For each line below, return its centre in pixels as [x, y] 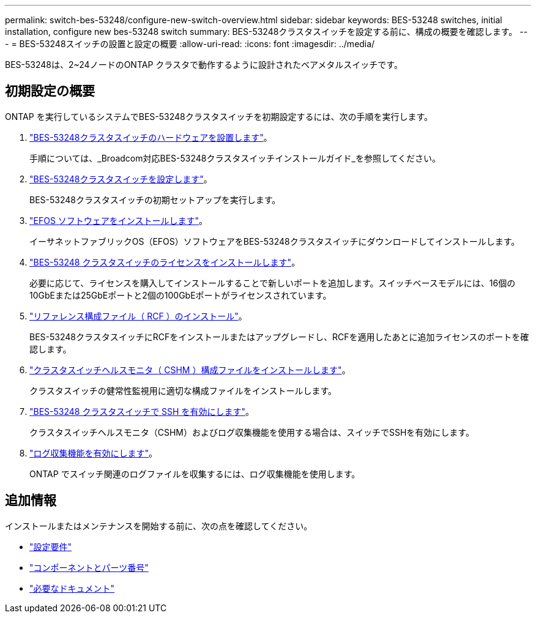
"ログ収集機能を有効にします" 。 [94, 453]
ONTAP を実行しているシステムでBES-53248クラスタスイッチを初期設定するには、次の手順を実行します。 [219, 116]
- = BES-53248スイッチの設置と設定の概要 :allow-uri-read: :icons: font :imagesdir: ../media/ [190, 44]
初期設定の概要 [50, 91]
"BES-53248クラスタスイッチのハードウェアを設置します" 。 [151, 137]
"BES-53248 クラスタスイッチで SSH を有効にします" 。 [142, 411]
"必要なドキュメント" [72, 588]
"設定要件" [51, 546]
